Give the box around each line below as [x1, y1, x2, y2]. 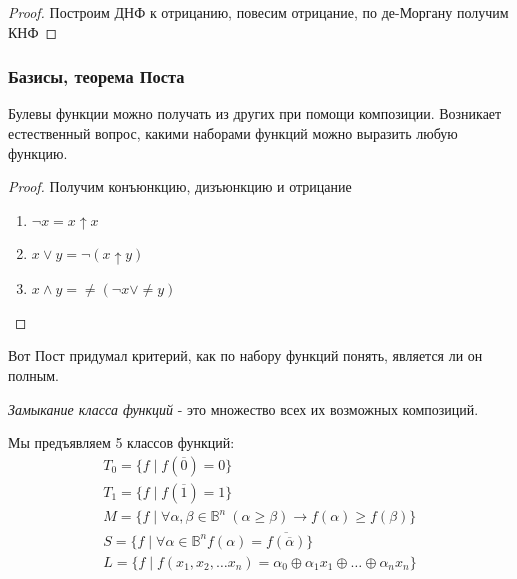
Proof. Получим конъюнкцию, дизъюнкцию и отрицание [8, 176, 352, 197]
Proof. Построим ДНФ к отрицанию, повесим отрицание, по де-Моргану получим [8, 2, 509, 22]
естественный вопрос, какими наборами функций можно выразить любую [8, 123, 458, 143]
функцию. [8, 142, 68, 163]
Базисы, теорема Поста [8, 64, 185, 89]
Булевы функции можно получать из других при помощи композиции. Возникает [8, 103, 502, 124]
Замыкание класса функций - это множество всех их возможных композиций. [8, 398, 479, 419]
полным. [8, 365, 59, 386]
